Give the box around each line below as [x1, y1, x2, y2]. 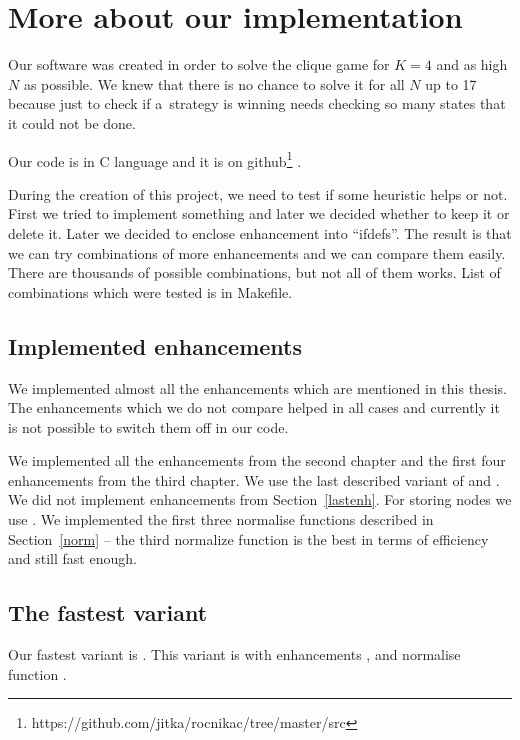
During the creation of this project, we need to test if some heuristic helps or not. [8, 183, 508, 204]
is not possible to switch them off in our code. [8, 416, 289, 437]
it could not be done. [8, 112, 136, 133]
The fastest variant [8, 597, 208, 628]
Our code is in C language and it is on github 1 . [8, 147, 302, 171]
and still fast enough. [8, 548, 137, 569]
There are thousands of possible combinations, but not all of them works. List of [8, 262, 501, 283]
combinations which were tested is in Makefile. [8, 281, 293, 302]
